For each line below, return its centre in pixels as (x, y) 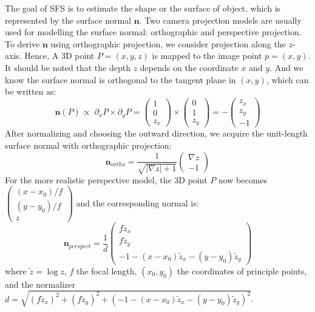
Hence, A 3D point (59, 56)
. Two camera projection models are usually (220, 20)
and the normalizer (40, 284)
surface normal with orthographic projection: (88, 145)
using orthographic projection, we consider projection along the (168, 43)
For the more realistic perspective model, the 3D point (106, 179)
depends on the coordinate (189, 67)
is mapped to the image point (207, 56)
